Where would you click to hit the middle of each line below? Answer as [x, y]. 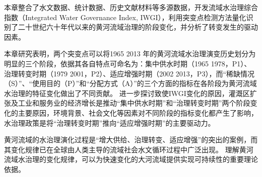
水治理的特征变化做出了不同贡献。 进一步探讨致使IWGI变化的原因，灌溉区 [127, 93]
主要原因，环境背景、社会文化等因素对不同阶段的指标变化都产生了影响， [138, 112]
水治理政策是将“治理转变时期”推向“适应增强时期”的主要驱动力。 [110, 122]
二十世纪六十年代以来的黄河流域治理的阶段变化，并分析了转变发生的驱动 [138, 27]
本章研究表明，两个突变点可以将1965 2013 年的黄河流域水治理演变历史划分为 [130, 54]
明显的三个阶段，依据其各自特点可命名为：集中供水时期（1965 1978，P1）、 [128, 63]
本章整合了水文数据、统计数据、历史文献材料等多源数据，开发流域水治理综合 [131, 7]
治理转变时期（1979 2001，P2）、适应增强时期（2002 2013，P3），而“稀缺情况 [129, 73]
